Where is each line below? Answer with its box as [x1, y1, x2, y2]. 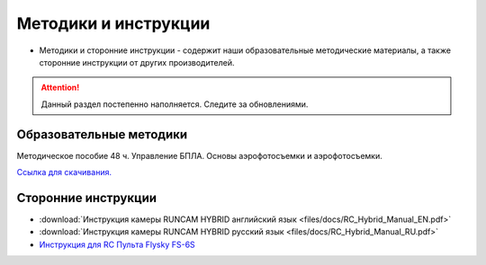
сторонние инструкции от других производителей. [39, 57, 235, 67]
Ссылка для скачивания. [16, 167, 112, 178]
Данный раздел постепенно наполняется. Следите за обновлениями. [40, 99, 309, 110]
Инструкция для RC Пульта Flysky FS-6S [39, 239, 195, 250]
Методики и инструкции [16, 13, 211, 33]
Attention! [40, 82, 80, 93]
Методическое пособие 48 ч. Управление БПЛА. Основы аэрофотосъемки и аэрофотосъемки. [16, 150, 382, 161]
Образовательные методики [16, 127, 188, 142]
